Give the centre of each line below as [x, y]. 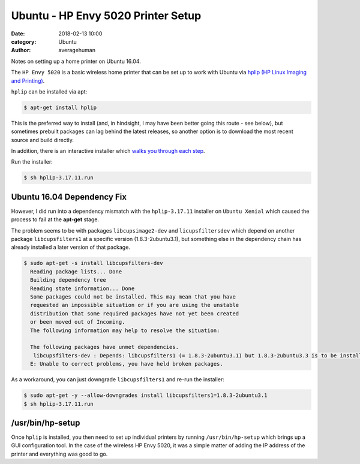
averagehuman [77, 50]
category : [24, 41]
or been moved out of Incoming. [78, 322]
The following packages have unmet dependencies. [105, 347]
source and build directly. [43, 140]
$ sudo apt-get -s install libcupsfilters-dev [93, 263]
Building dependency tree [68, 280]
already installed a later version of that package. [70, 247]
